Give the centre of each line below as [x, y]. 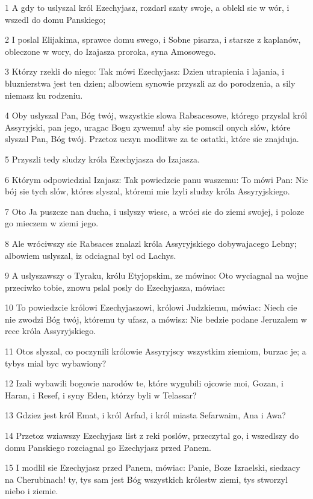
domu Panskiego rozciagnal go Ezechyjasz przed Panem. [108, 447]
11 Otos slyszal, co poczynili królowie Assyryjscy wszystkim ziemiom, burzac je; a [156, 351]
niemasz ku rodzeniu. [44, 95]
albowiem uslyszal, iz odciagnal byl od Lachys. [91, 255]
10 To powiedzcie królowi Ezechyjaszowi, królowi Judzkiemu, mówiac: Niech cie [151, 307]
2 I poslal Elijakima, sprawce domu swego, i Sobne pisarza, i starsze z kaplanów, [153, 39]
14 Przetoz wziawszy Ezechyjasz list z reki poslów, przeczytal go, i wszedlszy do [152, 435]
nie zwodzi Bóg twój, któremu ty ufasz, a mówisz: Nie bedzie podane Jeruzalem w [156, 319]
